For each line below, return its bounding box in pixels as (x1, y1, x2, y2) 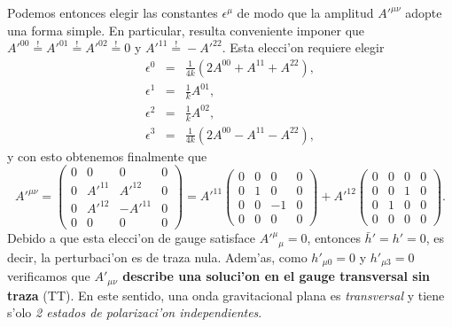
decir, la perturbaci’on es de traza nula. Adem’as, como (7, 247, 308, 266)
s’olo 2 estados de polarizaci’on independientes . (7, 303, 262, 322)
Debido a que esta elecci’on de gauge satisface (7, 229, 255, 247)
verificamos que (7, 267, 90, 285)
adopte (405, 4, 442, 21)
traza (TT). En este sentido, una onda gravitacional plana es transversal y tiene (7, 285, 445, 304)
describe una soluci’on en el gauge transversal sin (122, 267, 431, 285)
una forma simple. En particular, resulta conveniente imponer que (7, 20, 365, 39)
